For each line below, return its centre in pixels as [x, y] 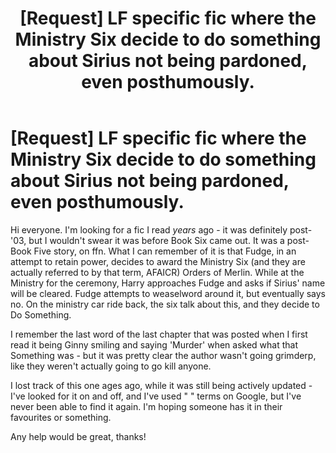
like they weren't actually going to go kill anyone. [111, 366]
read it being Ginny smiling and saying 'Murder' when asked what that [154, 344]
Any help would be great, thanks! [78, 436]
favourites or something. [61, 417]
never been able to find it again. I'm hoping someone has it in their [146, 406]
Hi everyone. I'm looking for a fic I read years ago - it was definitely [149, 229]
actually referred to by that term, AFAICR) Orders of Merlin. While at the [157, 272]
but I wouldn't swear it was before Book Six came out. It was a [156, 240]
